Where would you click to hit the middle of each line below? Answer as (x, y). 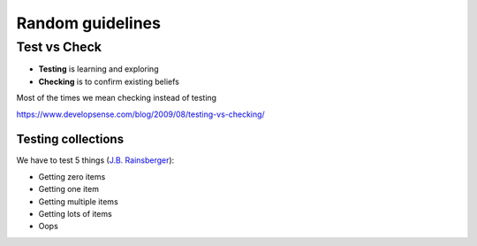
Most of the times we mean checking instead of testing (116, 98)
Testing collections (70, 139)
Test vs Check (59, 47)
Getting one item (68, 189)
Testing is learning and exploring (98, 69)
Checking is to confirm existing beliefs (109, 81)
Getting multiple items (78, 201)
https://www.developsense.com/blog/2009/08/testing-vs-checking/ (140, 114)
